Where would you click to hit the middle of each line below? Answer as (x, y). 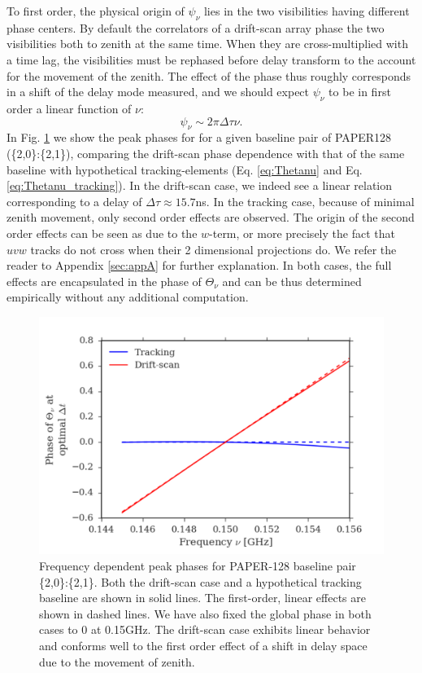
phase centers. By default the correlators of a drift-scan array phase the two (196, 27)
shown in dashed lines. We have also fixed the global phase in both (205, 613)
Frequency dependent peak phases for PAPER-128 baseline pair (198, 565)
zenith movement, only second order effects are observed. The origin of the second (211, 217)
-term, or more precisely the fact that (302, 233)
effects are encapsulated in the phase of (104, 281)
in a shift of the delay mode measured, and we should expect (158, 92)
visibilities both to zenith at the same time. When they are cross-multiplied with (207, 44)
